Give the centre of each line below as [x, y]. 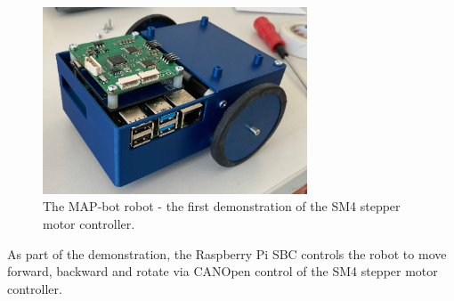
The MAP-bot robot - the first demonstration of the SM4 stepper [222, 206]
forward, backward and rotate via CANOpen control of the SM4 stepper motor [223, 271]
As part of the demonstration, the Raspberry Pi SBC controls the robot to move [227, 253]
